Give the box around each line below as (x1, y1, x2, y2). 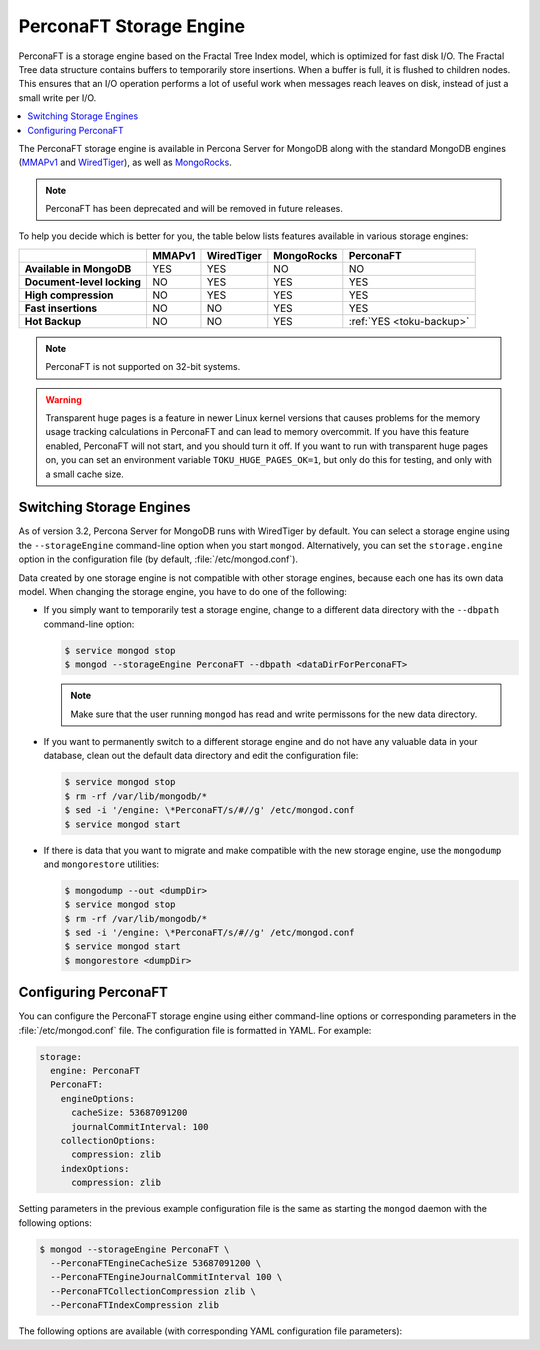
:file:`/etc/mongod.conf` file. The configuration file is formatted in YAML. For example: (18, 1024, 372, 1036)
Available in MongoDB (24, 261, 132, 275)
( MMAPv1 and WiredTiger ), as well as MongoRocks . (18, 156, 232, 169)
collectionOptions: (60, 1135, 157, 1147)
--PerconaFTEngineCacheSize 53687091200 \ (50, 1257, 262, 1269)
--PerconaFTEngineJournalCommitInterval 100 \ (50, 1271, 283, 1283)
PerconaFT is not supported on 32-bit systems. (45, 361, 241, 373)
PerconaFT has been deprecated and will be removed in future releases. (45, 203, 344, 215)
